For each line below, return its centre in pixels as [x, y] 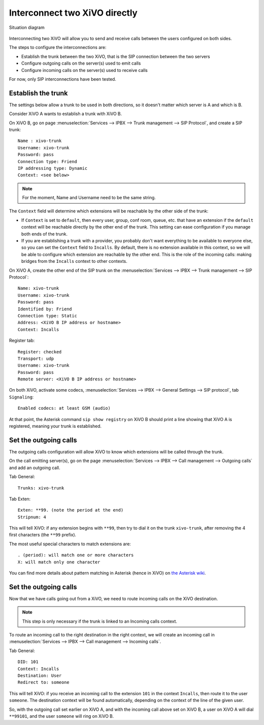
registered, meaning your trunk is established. [55, 426]
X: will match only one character [59, 562]
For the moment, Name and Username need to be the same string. [89, 198]
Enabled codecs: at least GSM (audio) [64, 408]
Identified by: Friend [45, 309]
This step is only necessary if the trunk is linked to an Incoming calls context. [100, 621]
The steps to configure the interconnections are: [58, 47]
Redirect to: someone [44, 682]
